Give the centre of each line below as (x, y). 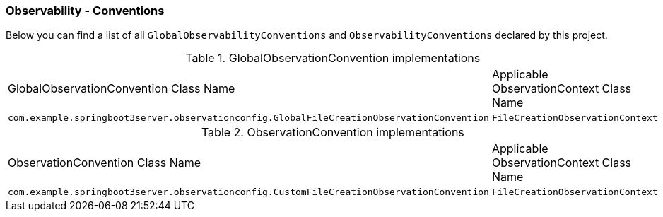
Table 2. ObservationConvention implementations (333, 133)
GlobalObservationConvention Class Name (122, 89)
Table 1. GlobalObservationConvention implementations (333, 58)
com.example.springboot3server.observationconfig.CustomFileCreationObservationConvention (248, 192)
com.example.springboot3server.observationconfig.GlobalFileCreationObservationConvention (248, 118)
